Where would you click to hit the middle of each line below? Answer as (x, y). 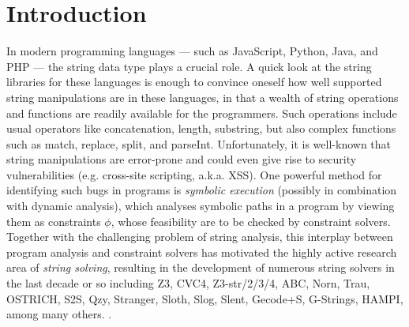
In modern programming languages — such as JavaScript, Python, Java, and (192, 51)
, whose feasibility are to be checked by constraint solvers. (251, 221)
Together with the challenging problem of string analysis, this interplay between (200, 237)
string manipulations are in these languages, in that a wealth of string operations (203, 97)
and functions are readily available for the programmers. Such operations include (202, 113)
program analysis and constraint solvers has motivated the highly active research (202, 252)
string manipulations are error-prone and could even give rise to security (182, 159)
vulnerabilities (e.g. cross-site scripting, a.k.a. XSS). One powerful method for (194, 174)
